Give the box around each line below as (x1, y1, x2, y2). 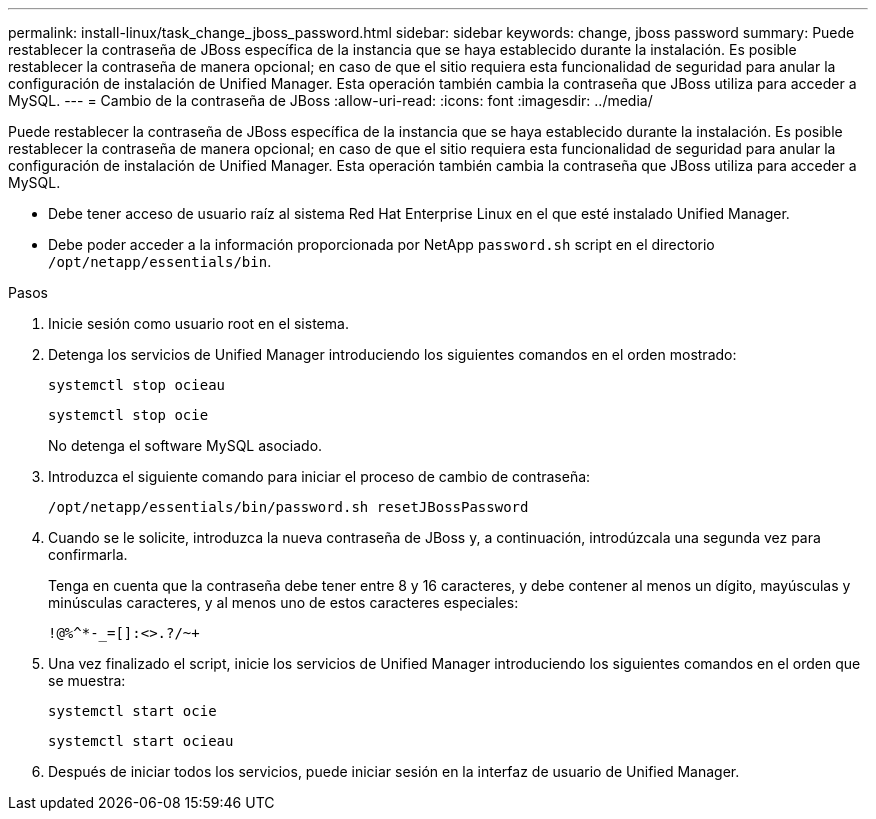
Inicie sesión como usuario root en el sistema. (48, 315, 349, 332)
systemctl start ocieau (48, 733, 234, 749)
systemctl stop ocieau (48, 377, 226, 393)
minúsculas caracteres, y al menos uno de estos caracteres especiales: (48, 594, 519, 611)
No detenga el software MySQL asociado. (48, 437, 323, 454)
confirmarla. (48, 546, 128, 563)
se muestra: (48, 672, 126, 689)
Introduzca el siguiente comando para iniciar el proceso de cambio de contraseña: (48, 468, 591, 485)
